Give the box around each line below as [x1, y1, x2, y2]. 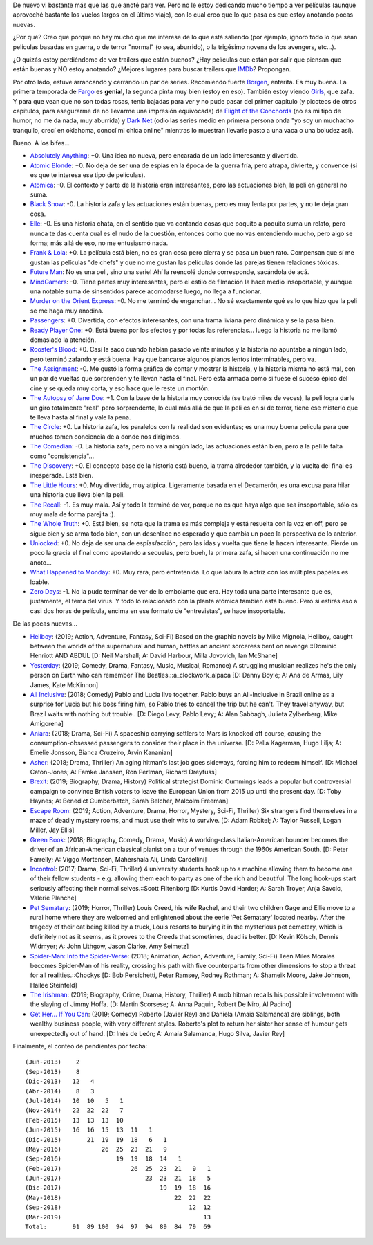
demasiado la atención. [30, 336, 97, 344]
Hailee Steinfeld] [30, 981, 77, 989]
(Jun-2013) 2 [25, 1058, 80, 1066]
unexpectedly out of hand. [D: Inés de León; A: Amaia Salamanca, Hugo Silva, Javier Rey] [30, 1029, 285, 1037]
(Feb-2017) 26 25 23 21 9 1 [25, 1165, 211, 1172]
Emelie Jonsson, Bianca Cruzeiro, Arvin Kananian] [30, 748, 173, 757]
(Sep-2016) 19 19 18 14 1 [25, 1155, 182, 1163]
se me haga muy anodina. [30, 307, 104, 315]
